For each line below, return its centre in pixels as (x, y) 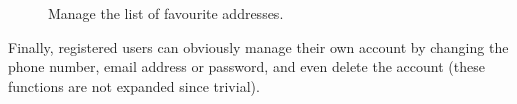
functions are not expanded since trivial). (134, 85)
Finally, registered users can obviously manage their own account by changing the (258, 46)
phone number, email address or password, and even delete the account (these (246, 66)
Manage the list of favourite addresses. (166, 13)
